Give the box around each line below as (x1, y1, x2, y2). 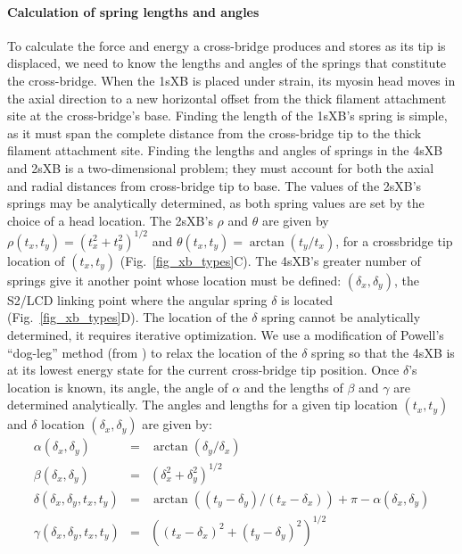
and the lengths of (243, 377, 343, 396)
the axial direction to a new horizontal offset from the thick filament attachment (7, 88, 447, 107)
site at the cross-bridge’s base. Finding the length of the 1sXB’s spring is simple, (7, 106, 448, 125)
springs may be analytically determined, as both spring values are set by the (7, 194, 425, 212)
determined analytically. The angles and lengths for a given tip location (7, 395, 398, 414)
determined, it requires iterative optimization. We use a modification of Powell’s (7, 326, 444, 344)
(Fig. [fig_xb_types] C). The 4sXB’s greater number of (120, 251, 421, 269)
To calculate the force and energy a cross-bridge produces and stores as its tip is (7, 36, 446, 54)
